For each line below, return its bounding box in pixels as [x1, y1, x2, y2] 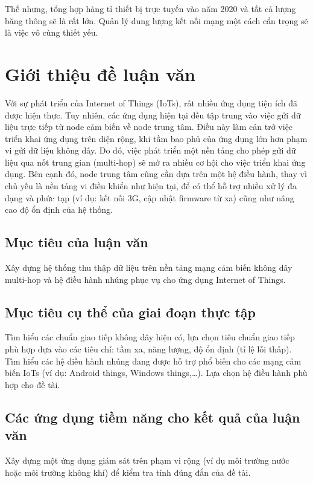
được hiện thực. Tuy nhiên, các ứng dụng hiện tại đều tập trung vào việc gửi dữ [5, 108, 301, 121]
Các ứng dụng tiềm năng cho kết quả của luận [5, 407, 300, 426]
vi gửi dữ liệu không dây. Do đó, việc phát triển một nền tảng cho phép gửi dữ [5, 144, 296, 157]
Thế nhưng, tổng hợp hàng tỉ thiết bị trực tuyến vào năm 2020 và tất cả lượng [5, 2, 296, 15]
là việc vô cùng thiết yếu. [5, 26, 98, 39]
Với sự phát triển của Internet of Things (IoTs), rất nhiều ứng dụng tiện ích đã [5, 96, 297, 109]
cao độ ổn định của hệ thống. [5, 203, 113, 216]
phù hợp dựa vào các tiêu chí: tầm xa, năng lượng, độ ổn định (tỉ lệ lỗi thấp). [5, 343, 292, 355]
